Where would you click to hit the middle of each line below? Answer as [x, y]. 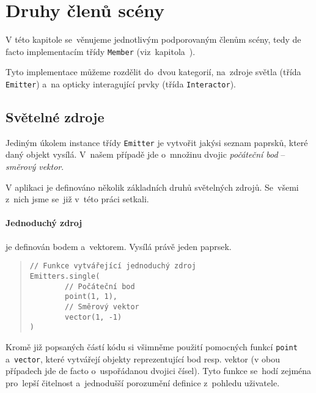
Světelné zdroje [55, 117]
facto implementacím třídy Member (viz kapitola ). [101, 51]
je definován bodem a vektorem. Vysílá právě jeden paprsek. [119, 246]
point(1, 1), [91, 297]
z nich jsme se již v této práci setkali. [77, 199]
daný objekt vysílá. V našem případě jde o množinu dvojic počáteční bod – [145, 154]
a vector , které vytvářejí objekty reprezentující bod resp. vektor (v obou [143, 358]
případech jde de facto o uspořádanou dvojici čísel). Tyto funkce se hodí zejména [159, 371]
